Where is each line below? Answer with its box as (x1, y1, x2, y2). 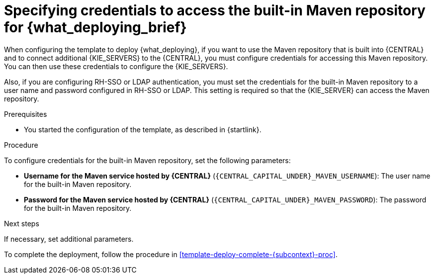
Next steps (4, 219, 39, 228)
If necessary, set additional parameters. (4, 234, 134, 243)
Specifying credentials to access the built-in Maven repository (4, 2, 426, 19)
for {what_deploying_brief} (4, 19, 187, 36)
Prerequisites (4, 109, 47, 118)
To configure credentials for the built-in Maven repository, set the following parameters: (4, 156, 291, 165)
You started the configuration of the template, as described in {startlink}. (24, 125, 261, 134)
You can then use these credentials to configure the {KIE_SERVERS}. (4, 62, 228, 71)
